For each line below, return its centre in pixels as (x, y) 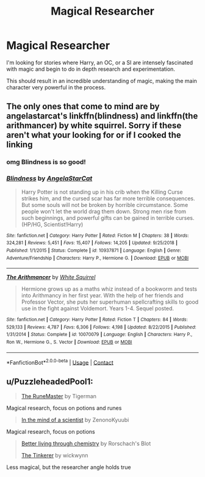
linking (20, 145)
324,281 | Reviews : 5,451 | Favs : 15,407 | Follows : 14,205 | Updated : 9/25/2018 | (92, 243)
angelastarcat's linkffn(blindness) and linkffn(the (102, 116)
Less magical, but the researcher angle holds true (69, 467)
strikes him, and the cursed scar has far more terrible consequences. (108, 198)
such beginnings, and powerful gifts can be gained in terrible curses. (108, 217)
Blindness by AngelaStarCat (49, 178)
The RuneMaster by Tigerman (59, 396)
